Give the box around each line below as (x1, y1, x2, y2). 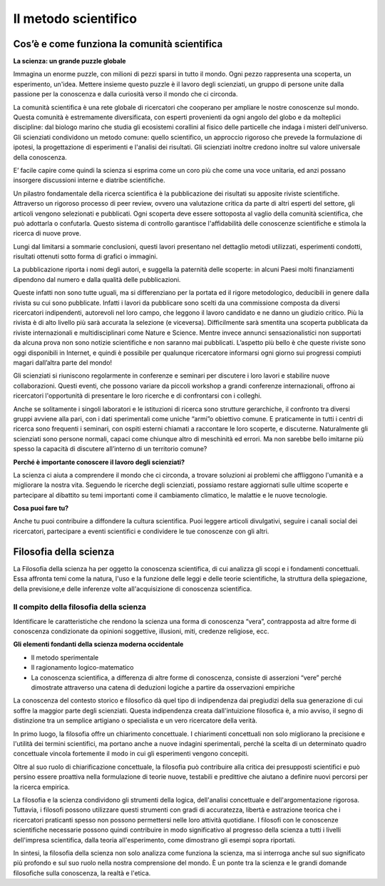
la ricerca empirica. (13, 782, 71, 791)
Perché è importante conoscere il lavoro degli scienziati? (13, 458, 185, 466)
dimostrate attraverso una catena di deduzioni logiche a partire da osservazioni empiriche (31, 683, 295, 692)
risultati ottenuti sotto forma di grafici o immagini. (13, 252, 158, 261)
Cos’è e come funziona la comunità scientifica (13, 38, 223, 50)
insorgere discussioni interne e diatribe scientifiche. (13, 176, 165, 185)
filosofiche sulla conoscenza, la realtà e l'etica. (13, 868, 151, 877)
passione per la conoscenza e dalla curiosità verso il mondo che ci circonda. (13, 90, 238, 99)
